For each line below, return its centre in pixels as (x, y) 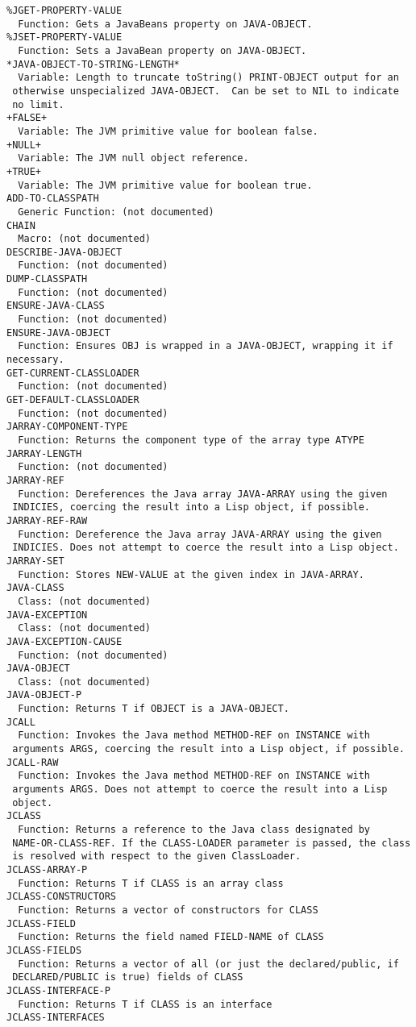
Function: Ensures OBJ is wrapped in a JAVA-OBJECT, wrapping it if (206, 346)
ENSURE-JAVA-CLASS (56, 306)
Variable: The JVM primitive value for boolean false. (168, 131)
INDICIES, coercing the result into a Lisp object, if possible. (191, 507)
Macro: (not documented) (84, 239)
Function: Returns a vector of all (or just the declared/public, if (208, 964)
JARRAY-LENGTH (44, 453)
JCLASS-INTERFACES (56, 1018)
